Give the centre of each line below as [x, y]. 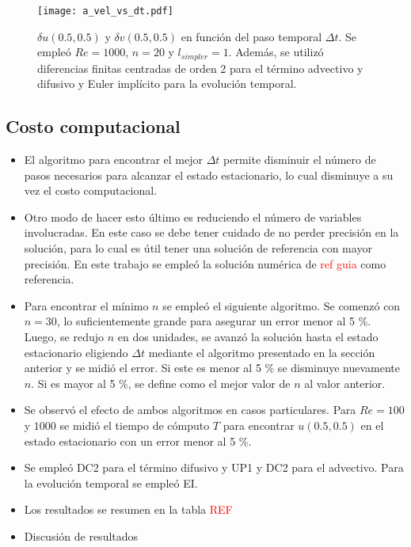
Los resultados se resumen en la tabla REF [128, 509]
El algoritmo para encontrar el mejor [113, 160]
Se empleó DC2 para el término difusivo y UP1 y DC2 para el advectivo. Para [214, 467]
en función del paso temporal [251, 36]
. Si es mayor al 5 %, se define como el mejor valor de [161, 383]
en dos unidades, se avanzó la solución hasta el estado [248, 337]
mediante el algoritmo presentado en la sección [262, 352]
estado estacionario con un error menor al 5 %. [138, 441]
